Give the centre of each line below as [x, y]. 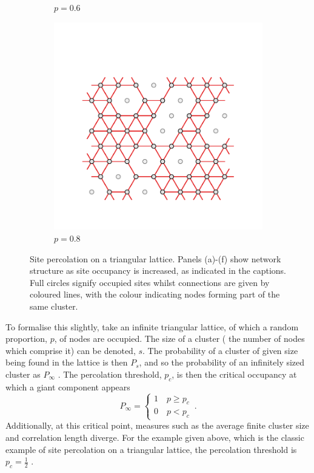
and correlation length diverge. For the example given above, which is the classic [155, 437]
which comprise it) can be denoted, [71, 350]
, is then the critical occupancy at [234, 374]
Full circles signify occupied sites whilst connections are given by [150, 282]
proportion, [26, 339]
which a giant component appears [68, 386]
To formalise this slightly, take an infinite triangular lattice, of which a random [152, 326]
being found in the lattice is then [67, 362]
